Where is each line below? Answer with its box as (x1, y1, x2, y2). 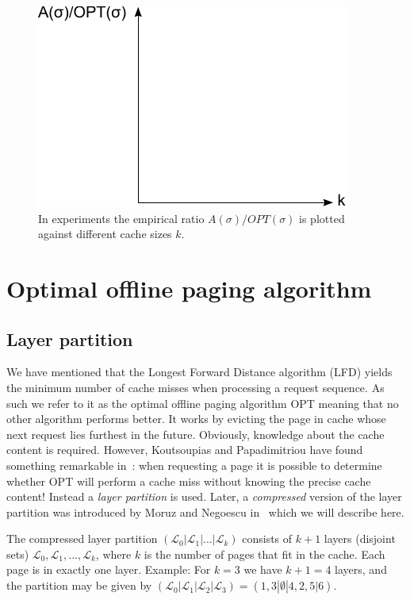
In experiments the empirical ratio (38, 210, 205, 226)
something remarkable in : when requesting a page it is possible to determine (6, 456, 382, 473)
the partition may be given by (6, 577, 152, 594)
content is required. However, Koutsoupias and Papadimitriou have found (6, 441, 363, 458)
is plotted (299, 210, 345, 226)
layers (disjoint (324, 530, 396, 547)
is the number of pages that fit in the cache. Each (144, 545, 385, 562)
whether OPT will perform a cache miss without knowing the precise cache (6, 472, 371, 489)
